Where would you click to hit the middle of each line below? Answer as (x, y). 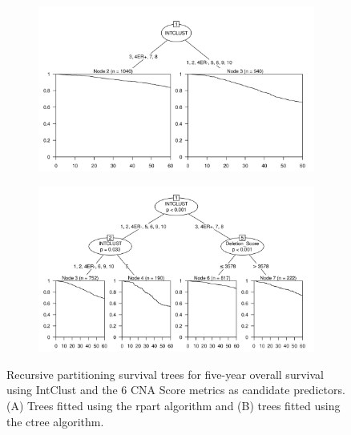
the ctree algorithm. (55, 421)
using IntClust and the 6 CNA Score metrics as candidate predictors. (176, 390)
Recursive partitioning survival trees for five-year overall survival (165, 374)
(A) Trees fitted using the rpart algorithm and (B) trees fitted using (173, 405)
